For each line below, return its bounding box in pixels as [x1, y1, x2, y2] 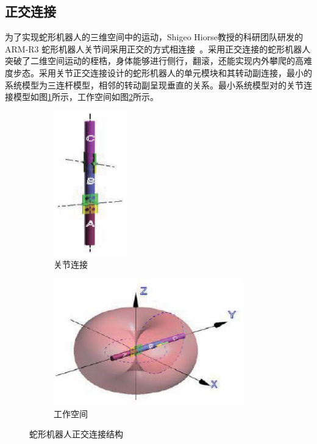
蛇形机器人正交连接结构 [29, 428, 123, 440]
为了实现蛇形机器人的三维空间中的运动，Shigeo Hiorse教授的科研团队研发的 [5, 30, 303, 43]
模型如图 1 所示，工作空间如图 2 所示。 [13, 90, 158, 103]
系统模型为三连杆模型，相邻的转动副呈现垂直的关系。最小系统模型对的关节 [5, 78, 304, 91]
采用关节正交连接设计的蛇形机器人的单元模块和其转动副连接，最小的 [38, 66, 312, 79]
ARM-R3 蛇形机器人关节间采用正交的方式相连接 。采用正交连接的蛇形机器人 [5, 42, 311, 55]
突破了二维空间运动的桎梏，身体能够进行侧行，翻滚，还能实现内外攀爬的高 [5, 54, 304, 67]
